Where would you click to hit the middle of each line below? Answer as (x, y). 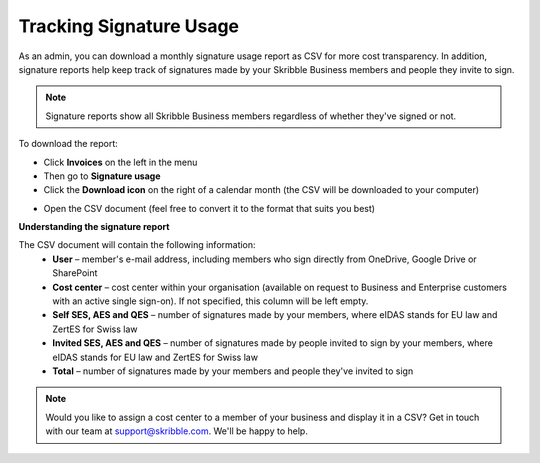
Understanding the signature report (94, 227)
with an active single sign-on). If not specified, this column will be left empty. (210, 301)
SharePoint (75, 273)
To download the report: (68, 144)
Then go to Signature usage (102, 176)
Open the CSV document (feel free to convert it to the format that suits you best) (209, 208)
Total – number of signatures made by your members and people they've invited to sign (233, 371)
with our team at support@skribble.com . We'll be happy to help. (177, 431)
